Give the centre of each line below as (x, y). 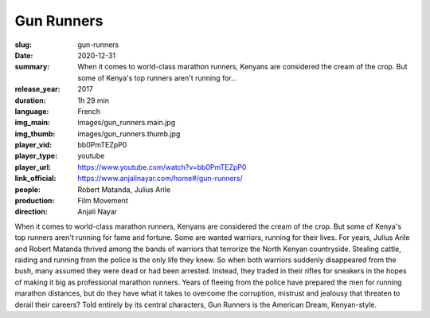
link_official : (35, 179)
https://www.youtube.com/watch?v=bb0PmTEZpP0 (162, 167)
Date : (24, 55)
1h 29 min (93, 100)
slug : (23, 45)
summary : (32, 67)
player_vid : (33, 145)
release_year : (38, 89)
